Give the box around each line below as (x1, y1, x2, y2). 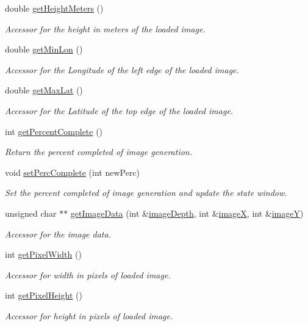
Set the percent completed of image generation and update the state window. (5, 186, 287, 199)
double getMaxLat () (5, 84, 83, 96)
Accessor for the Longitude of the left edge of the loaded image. (5, 63, 239, 76)
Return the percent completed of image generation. (5, 145, 193, 158)
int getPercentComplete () (5, 125, 103, 137)
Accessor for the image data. (5, 227, 111, 240)
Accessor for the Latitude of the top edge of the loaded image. (5, 104, 234, 117)
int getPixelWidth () (5, 248, 82, 261)
